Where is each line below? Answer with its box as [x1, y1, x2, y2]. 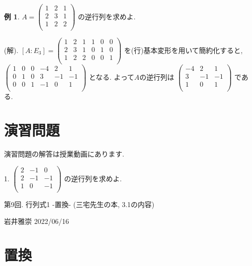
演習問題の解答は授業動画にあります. [4, 149, 124, 159]
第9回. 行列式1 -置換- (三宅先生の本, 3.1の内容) [4, 199, 155, 210]
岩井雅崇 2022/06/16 [4, 215, 69, 226]
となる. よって [88, 71, 134, 82]
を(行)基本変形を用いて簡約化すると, [124, 45, 243, 55]
